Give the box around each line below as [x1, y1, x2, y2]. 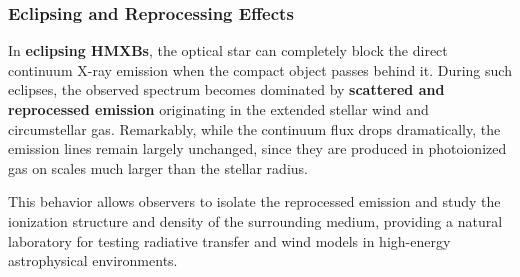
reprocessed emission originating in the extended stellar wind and [8, 99, 429, 119]
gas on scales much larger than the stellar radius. [8, 157, 308, 178]
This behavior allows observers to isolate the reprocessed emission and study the [8, 191, 501, 212]
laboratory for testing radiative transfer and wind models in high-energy [8, 230, 451, 251]
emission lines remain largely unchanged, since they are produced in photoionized [8, 138, 507, 159]
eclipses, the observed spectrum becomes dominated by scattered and [8, 79, 445, 100]
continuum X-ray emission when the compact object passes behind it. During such [8, 59, 512, 80]
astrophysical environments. [8, 250, 178, 271]
